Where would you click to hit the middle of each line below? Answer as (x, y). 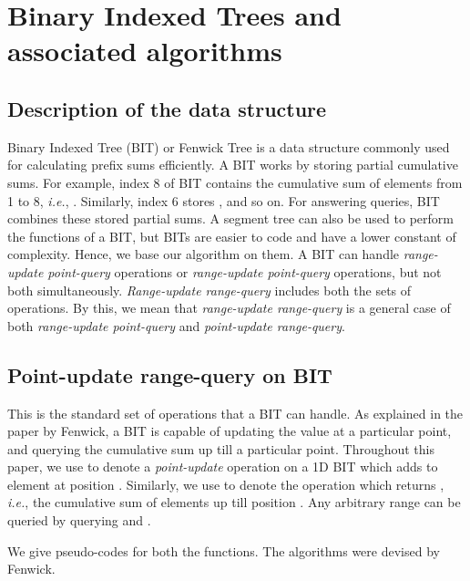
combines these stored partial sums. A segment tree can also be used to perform (230, 218)
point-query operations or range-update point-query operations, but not (245, 271)
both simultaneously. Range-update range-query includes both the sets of (209, 290)
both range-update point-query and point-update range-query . (176, 325)
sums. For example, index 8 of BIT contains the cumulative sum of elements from (235, 182)
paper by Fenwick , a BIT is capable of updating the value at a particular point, (230, 431)
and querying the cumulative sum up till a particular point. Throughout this (221, 448)
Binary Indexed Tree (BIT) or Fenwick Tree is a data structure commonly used (229, 146)
